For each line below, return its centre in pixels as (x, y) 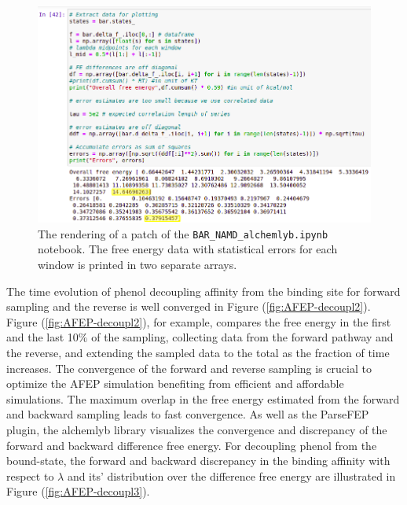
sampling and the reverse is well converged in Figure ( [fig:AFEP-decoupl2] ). (189, 306)
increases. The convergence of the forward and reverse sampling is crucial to (189, 368)
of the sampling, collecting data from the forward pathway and (242, 337)
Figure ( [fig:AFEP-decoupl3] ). (78, 491)
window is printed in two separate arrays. (137, 265)
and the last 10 (42, 337)
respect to (30, 476)
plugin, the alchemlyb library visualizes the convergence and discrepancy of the (197, 429)
